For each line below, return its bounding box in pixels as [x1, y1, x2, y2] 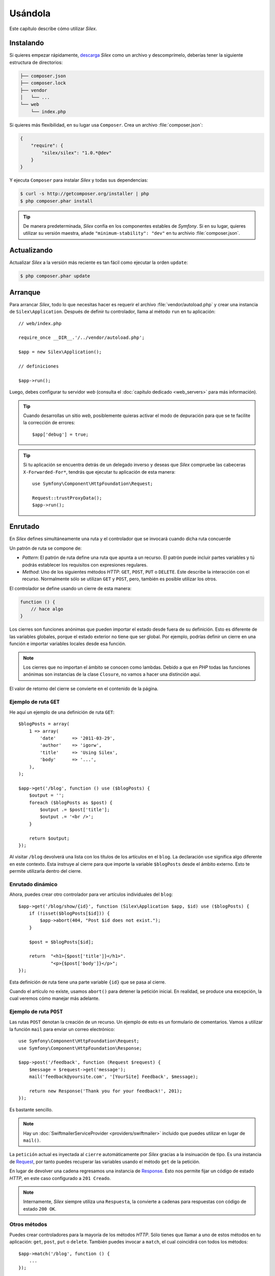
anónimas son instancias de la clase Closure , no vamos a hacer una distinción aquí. [23, 671, 201, 677]
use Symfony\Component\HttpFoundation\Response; [18, 1045, 142, 1051]
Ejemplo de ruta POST [9, 1008, 63, 1015]
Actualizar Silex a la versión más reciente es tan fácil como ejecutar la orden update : [9, 259, 188, 265]
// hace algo [31, 606, 64, 612]
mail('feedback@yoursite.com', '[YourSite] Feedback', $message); [29, 1074, 199, 1079]
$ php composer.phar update [20, 273, 90, 279]
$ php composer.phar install [20, 198, 93, 204]
